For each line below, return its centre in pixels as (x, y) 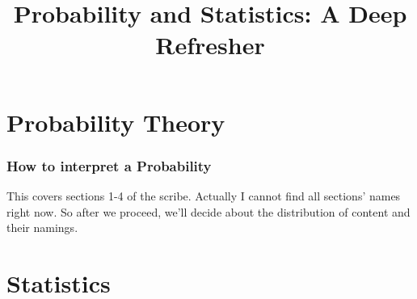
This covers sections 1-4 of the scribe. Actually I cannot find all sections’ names (204, 195)
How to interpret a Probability (109, 165)
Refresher (210, 45)
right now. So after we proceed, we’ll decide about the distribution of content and (208, 211)
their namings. (42, 227)
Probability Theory (116, 122)
